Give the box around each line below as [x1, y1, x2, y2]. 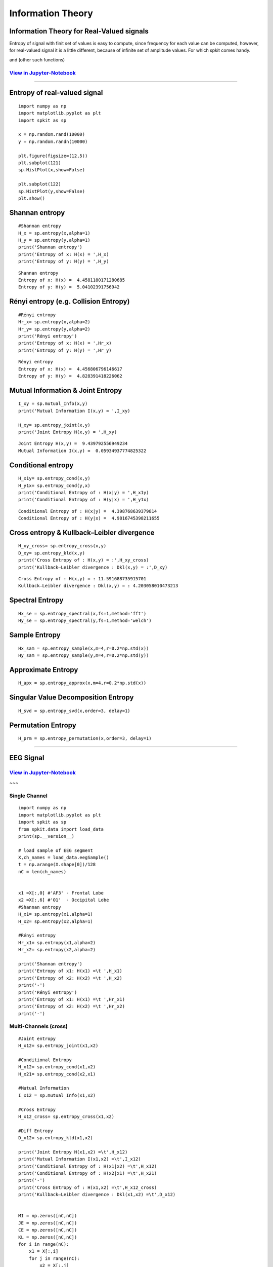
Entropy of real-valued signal [9, 89, 103, 97]
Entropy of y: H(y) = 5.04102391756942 [18, 284, 120, 290]
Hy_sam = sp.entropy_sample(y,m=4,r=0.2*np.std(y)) [18, 653, 149, 658]
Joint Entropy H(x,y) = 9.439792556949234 [18, 441, 128, 446]
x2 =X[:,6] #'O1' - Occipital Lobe [18, 897, 109, 903]
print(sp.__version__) [18, 833, 75, 839]
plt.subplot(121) [18, 160, 61, 166]
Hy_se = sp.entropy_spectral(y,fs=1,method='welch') [18, 618, 152, 623]
